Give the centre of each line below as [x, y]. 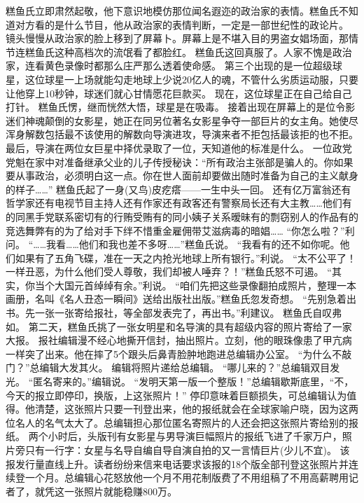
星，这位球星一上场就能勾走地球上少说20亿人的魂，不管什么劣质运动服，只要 [182, 79]
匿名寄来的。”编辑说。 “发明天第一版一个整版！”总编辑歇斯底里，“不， [194, 381]
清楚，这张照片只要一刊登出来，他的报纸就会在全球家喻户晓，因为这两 [196, 409]
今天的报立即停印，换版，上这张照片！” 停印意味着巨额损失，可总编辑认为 [176, 395]
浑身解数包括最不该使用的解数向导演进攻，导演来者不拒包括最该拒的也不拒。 [182, 134]
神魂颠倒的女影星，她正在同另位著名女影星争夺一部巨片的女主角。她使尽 [191, 120]
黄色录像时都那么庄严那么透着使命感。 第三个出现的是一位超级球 [193, 66]
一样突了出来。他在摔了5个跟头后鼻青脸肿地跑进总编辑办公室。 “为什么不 [174, 353]
